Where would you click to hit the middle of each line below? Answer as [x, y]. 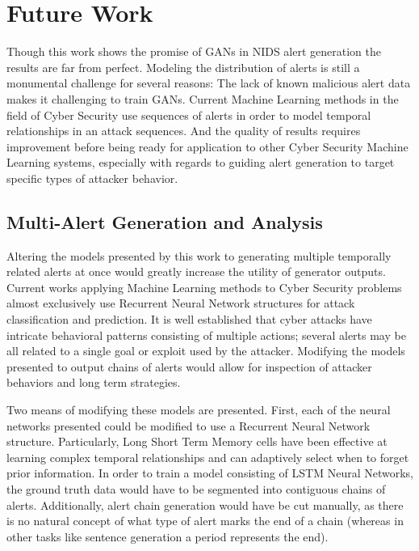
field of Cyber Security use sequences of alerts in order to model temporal [189, 114]
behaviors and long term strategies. [94, 382]
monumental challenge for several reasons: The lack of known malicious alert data [209, 83]
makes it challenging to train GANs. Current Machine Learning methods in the [203, 98]
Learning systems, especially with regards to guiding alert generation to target [201, 162]
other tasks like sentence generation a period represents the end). [168, 536]
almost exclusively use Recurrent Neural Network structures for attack [181, 303]
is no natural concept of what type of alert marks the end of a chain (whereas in [205, 521]
